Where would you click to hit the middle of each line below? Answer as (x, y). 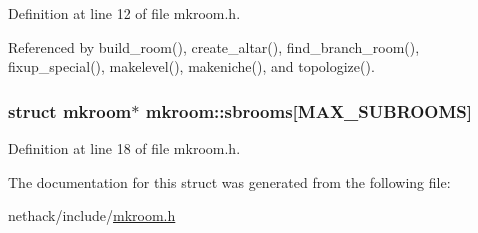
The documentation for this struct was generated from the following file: (229, 181)
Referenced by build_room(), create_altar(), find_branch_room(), (214, 46)
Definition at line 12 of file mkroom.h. (124, 13)
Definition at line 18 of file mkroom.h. (124, 148)
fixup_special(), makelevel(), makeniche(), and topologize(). (191, 66)
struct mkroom (70, 110)
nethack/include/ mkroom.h (92, 215)
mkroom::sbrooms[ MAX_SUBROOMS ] (309, 110)
